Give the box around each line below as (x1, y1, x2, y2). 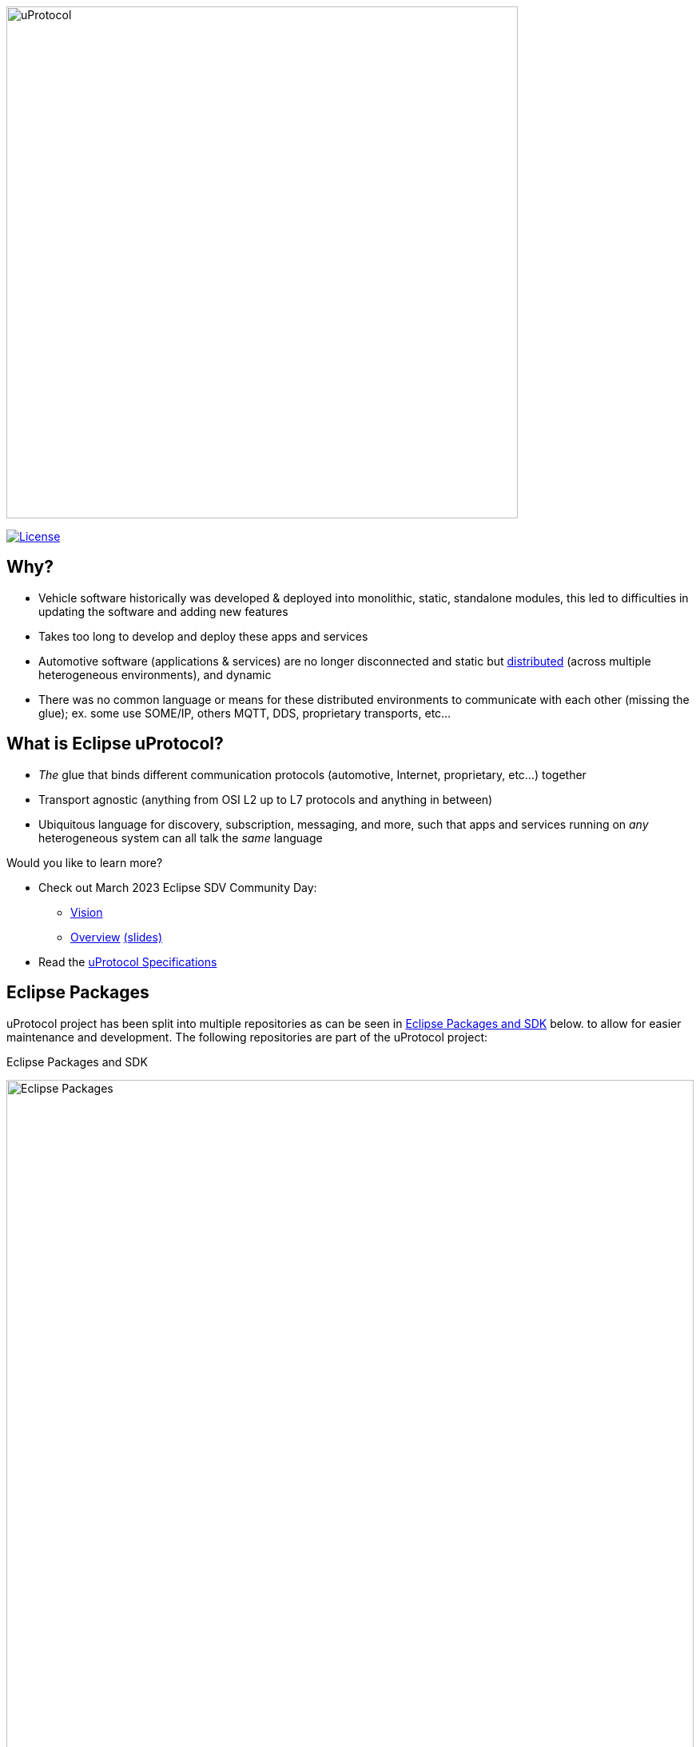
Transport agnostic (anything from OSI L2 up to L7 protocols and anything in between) (38, 792, 493, 806)
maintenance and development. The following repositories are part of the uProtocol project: (6, 1029, 488, 1044)
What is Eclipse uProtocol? (6, 734, 224, 754)
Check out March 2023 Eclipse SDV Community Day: (38, 880, 317, 894)
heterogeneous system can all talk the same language (38, 830, 323, 845)
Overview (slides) (70, 929, 163, 944)
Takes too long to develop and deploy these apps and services (38, 629, 368, 643)
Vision (70, 905, 103, 919)
